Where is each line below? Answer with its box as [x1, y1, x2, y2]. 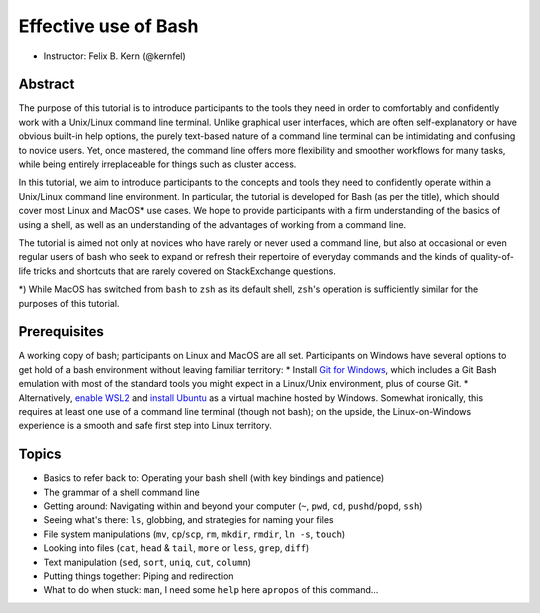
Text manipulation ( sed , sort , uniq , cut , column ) [43, 556, 252, 568]
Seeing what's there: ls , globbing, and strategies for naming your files [43, 514, 334, 526]
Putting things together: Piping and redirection [43, 570, 234, 582]
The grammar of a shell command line [43, 486, 200, 498]
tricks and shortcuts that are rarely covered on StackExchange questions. [33, 265, 337, 277]
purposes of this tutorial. [18, 297, 120, 309]
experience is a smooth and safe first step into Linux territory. [18, 420, 272, 432]
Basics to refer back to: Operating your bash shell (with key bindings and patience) [43, 472, 385, 484]
